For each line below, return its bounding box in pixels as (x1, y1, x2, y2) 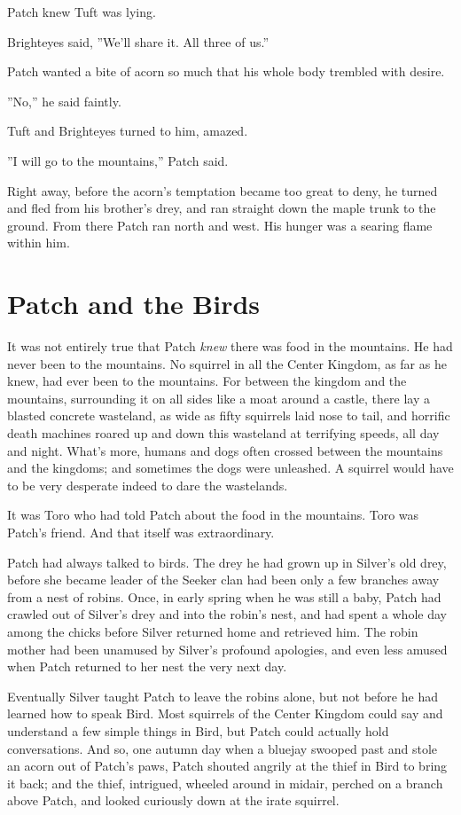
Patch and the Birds (7, 286, 261, 322)
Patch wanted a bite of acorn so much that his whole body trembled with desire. (7, 62, 445, 81)
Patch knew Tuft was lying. (7, 3, 156, 20)
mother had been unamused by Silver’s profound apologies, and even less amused (7, 639, 448, 658)
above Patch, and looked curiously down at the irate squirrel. (7, 791, 340, 810)
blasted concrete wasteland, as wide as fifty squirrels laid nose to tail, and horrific (7, 406, 450, 425)
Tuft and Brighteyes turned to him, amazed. (7, 121, 248, 140)
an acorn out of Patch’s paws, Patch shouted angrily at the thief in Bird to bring (7, 756, 448, 775)
